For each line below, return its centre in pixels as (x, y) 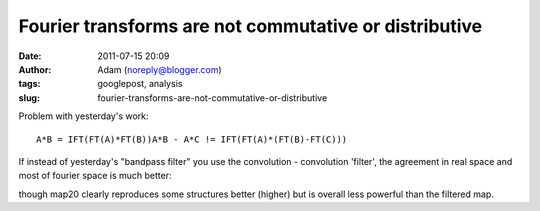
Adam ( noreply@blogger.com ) (159, 69)
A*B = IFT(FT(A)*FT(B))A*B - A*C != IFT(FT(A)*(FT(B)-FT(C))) (192, 139)
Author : (35, 69)
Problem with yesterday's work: (83, 116)
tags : (29, 84)
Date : (30, 56)
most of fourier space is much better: (95, 176)
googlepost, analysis (140, 84)
